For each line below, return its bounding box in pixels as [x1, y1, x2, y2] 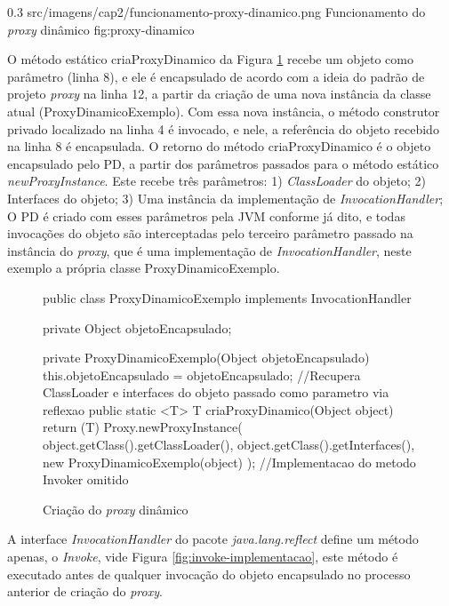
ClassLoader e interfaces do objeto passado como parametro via [43, 383, 389, 402]
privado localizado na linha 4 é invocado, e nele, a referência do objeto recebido [7, 119, 439, 138]
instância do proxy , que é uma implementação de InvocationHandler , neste [7, 241, 412, 259]
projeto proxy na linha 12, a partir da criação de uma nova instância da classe [7, 84, 431, 103]
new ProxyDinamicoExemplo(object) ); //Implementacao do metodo [43, 452, 416, 471]
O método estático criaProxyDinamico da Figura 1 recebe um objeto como [7, 50, 413, 68]
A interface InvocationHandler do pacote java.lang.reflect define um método [7, 530, 419, 548]
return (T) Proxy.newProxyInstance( [43, 418, 243, 436]
